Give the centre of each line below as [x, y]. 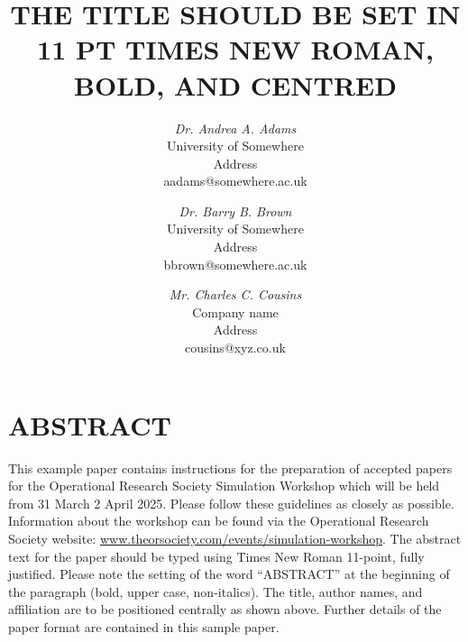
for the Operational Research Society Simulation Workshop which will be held [224, 486]
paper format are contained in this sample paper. [144, 626]
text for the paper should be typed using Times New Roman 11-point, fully [216, 556]
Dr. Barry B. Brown [235, 211]
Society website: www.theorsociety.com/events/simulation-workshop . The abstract [235, 538]
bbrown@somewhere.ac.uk [235, 264]
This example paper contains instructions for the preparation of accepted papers [230, 468]
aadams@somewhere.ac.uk [235, 181]
